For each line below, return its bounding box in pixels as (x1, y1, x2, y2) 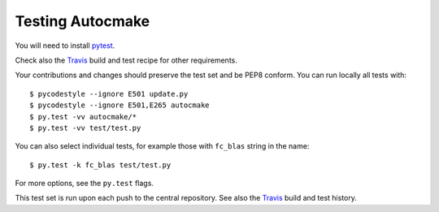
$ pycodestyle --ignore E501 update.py (29, 89, 189, 98)
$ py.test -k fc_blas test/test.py (29, 160, 172, 170)
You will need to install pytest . (15, 41, 115, 50)
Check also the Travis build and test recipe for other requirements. (15, 55, 237, 65)
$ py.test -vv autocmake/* (29, 112, 137, 121)
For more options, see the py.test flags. (15, 179, 154, 188)
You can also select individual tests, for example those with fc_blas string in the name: (15, 141, 310, 151)
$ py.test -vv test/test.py (29, 123, 141, 132)
